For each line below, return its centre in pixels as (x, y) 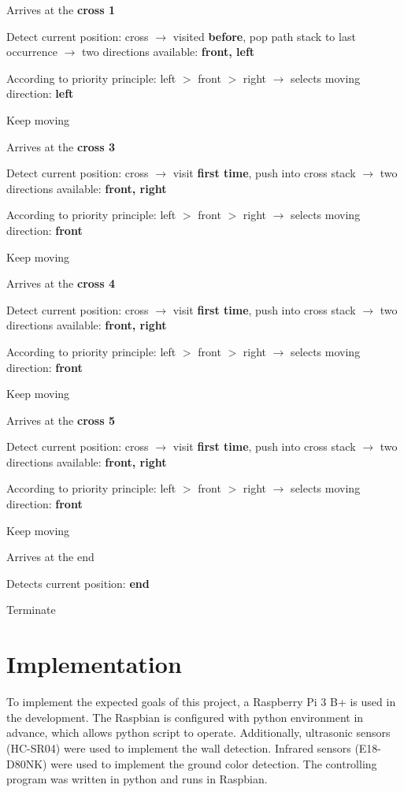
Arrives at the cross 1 (61, 9)
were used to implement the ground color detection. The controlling (214, 763)
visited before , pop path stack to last (264, 36)
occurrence (32, 52)
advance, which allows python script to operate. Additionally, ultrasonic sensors (198, 733)
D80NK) (27, 763)
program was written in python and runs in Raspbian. (137, 779)
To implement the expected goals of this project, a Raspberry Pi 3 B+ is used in (201, 702)
